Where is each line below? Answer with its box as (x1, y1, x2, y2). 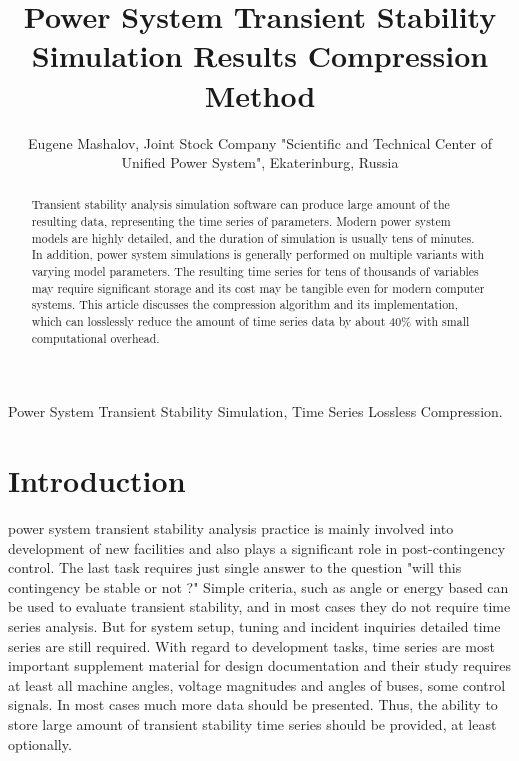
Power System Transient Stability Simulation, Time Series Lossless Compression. (8, 401, 503, 422)
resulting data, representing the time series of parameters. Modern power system (31, 213, 451, 230)
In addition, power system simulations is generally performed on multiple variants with (31, 246, 485, 263)
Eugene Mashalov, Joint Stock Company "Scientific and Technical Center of (28, 132, 492, 153)
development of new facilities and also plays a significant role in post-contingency (8, 537, 506, 558)
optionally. (8, 733, 72, 754)
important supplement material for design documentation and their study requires (8, 655, 512, 676)
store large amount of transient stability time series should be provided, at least (8, 714, 497, 735)
